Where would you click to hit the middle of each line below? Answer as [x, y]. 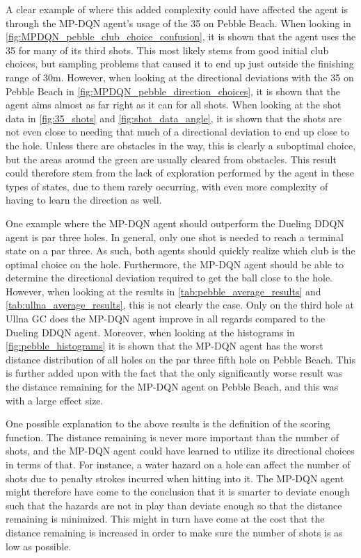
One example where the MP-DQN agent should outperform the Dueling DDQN [175, 223]
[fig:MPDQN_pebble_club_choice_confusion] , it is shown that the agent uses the [181, 36]
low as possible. [39, 546]
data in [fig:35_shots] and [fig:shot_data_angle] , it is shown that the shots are [174, 118]
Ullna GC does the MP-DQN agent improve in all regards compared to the [166, 319]
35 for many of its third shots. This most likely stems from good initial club [167, 50]
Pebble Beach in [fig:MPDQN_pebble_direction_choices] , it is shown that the [173, 91]
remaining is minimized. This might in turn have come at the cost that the [165, 519]
